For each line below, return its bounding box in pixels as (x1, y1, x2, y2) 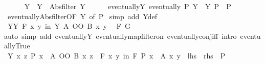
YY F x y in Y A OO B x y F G (7, 21, 130, 31)
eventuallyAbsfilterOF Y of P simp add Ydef (7, 11, 157, 21)
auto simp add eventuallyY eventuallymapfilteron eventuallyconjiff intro (4, 30, 237, 41)
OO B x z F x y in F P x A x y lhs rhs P (59, 50, 226, 60)
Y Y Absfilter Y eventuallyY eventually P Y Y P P (24, 1, 231, 11)
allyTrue (4, 40, 30, 51)
